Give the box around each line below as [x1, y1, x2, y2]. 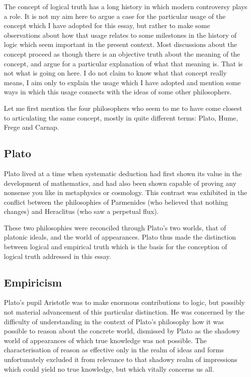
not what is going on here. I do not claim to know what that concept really [4, 68, 227, 78]
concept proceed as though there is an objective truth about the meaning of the [4, 48, 240, 59]
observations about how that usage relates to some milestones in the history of [4, 30, 236, 40]
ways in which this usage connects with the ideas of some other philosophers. [4, 87, 232, 97]
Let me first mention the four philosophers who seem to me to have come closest [4, 103, 242, 113]
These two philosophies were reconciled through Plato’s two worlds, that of [4, 222, 226, 232]
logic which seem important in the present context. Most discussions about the [4, 39, 237, 49]
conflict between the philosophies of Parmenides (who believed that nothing [4, 196, 228, 207]
